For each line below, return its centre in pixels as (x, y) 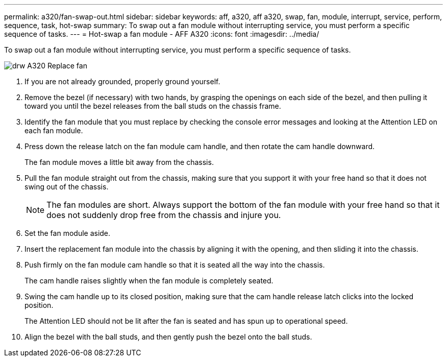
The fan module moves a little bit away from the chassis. (119, 162)
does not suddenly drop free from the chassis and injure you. (164, 215)
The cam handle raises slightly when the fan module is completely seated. (149, 281)
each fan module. (54, 130)
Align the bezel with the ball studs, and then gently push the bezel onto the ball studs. (168, 337)
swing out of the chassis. (67, 187)
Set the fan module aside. (68, 233)
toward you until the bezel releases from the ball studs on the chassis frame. (153, 106)
